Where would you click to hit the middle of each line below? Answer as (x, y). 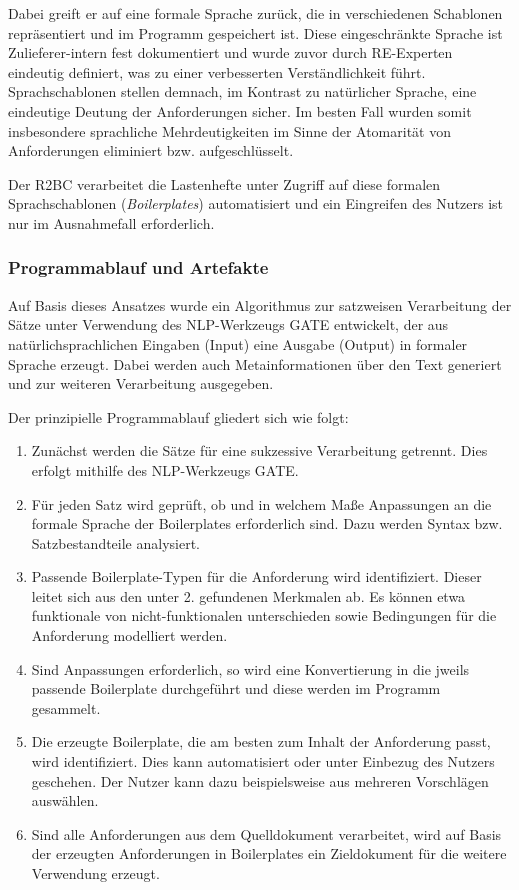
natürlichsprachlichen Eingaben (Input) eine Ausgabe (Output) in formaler (238, 343)
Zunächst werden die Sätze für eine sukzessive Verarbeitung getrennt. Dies (259, 450)
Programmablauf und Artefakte (138, 267)
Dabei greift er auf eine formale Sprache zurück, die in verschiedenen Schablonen (255, 13)
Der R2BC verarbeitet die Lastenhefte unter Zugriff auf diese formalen (224, 183)
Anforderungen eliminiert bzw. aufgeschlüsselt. (151, 150)
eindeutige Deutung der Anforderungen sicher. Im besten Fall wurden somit (240, 110)
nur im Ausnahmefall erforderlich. (111, 222)
